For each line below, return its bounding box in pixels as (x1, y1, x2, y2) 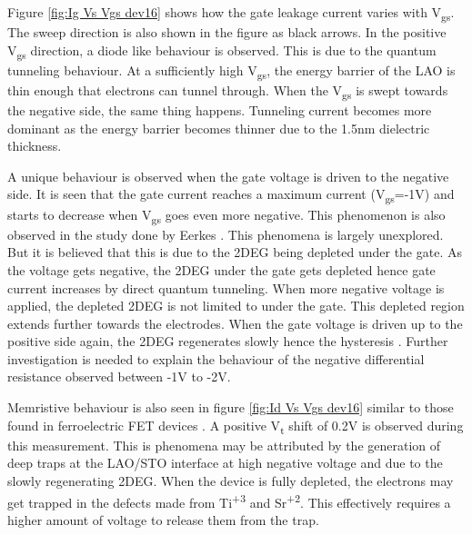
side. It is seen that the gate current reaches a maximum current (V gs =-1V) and (7, 184, 455, 206)
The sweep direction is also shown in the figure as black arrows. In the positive (7, 23, 447, 42)
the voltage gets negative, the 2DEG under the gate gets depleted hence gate (7, 260, 436, 279)
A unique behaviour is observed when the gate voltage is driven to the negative (7, 166, 449, 185)
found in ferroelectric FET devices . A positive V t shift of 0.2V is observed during (7, 415, 464, 437)
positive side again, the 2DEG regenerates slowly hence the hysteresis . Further (7, 332, 448, 351)
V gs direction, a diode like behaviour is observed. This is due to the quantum (7, 40, 437, 62)
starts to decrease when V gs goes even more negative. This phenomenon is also (7, 204, 446, 226)
